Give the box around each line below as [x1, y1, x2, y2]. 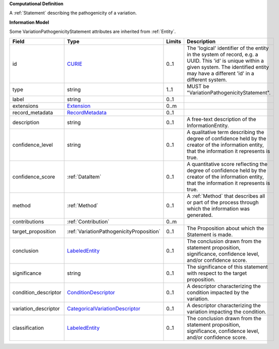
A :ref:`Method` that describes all [187, 192, 265, 199]
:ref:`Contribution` [67, 218, 109, 225]
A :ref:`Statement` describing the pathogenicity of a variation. [9, 10, 137, 16]
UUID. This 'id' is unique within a [187, 57, 264, 64]
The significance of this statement [187, 263, 268, 270]
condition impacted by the [187, 289, 249, 296]
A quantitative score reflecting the [187, 160, 268, 167]
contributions [12, 218, 44, 225]
